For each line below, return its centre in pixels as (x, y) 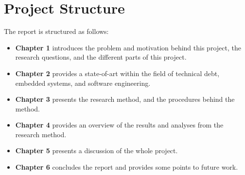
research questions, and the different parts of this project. (101, 57)
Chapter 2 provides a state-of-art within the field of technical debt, (117, 73)
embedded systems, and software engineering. (83, 83)
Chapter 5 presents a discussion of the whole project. (96, 151)
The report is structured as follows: (56, 31)
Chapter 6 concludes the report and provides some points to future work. (127, 167)
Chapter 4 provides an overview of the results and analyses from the (119, 125)
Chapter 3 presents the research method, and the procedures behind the (125, 99)
